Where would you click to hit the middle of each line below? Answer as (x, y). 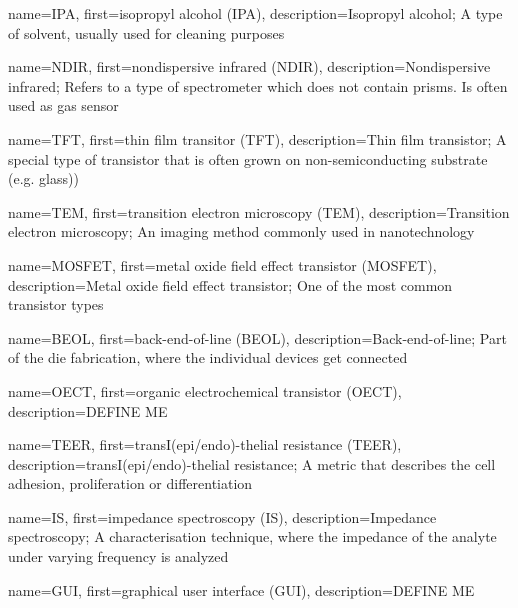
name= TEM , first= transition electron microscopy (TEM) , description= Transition (259, 211)
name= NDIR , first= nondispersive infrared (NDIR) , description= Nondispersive (249, 66)
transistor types (56, 304)
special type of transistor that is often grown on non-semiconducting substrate (248, 158)
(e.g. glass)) (43, 178)
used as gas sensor (63, 105)
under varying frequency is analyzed (118, 556)
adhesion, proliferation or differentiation (130, 483)
